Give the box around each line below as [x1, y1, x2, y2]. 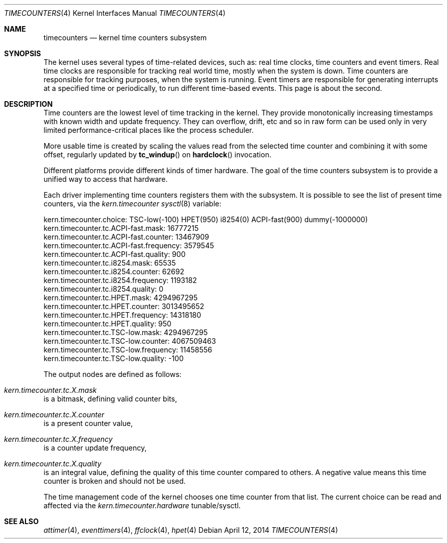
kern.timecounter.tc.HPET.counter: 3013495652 [43, 302, 205, 311]
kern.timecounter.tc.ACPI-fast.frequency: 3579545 [43, 241, 214, 250]
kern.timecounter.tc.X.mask [4, 386, 97, 394]
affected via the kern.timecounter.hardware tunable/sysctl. [43, 501, 241, 510]
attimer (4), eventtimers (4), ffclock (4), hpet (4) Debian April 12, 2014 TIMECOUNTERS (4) [43, 526, 338, 534]
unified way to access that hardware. [43, 175, 168, 183]
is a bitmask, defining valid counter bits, [43, 394, 177, 403]
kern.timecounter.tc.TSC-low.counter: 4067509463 [43, 337, 216, 345]
